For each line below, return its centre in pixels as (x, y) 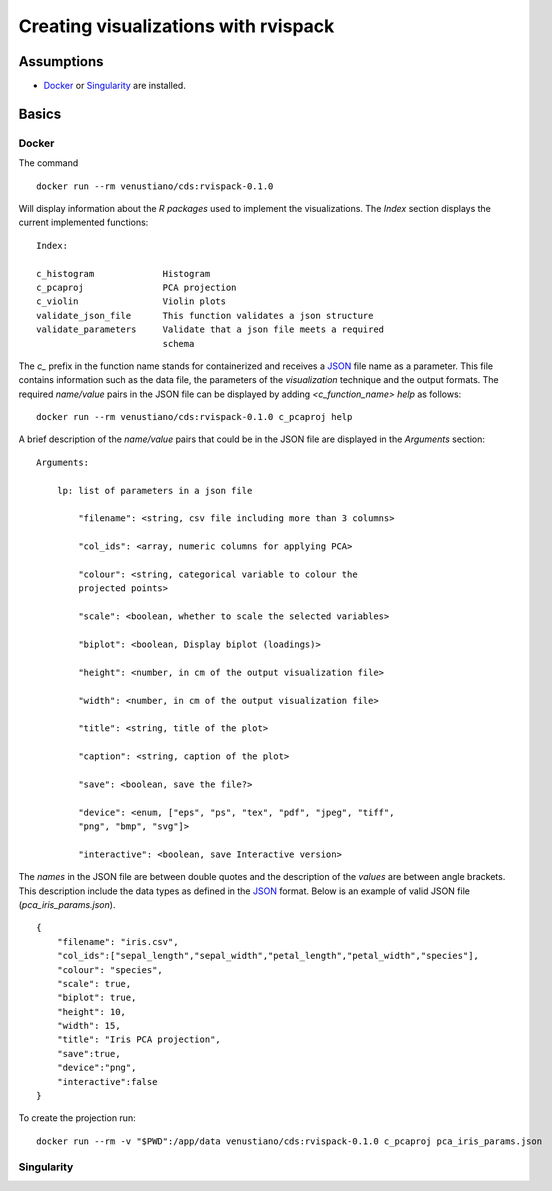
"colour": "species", (110, 969)
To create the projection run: (77, 1118)
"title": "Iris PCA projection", (139, 1039)
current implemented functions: (83, 222)
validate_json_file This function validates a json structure (205, 315)
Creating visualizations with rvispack (176, 26)
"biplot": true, (96, 998)
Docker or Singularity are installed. (115, 86)
